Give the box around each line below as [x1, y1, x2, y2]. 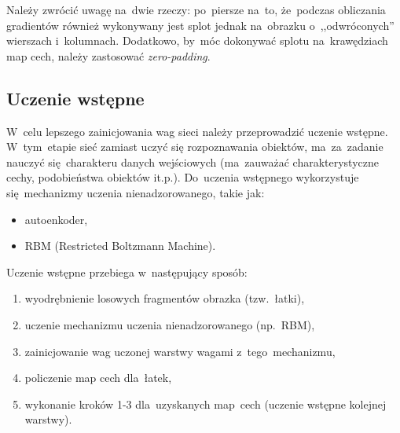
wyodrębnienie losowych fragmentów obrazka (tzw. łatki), [24, 290, 305, 306]
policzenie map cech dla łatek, [24, 369, 172, 386]
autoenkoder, [24, 211, 88, 227]
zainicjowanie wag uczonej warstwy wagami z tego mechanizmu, [24, 343, 336, 359]
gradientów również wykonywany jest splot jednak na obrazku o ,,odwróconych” [6, 17, 394, 33]
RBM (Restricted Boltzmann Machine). [24, 237, 216, 254]
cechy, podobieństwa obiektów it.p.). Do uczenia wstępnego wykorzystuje [6, 169, 359, 185]
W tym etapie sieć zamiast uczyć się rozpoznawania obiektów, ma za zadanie [6, 138, 383, 155]
